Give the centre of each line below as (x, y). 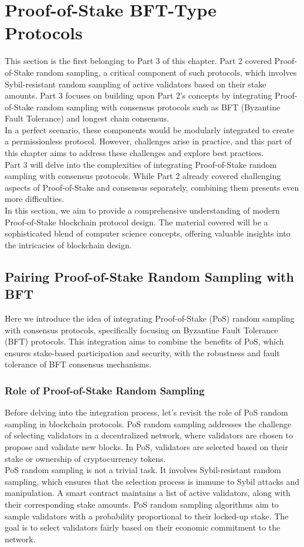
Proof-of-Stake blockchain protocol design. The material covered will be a (136, 222)
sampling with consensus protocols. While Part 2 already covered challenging (143, 176)
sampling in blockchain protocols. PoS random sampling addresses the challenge (148, 423)
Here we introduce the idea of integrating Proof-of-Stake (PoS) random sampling (150, 318)
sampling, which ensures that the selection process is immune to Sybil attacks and (152, 481)
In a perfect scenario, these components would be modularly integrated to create (149, 129)
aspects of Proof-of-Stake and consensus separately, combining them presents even (152, 187)
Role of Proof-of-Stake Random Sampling (105, 390)
